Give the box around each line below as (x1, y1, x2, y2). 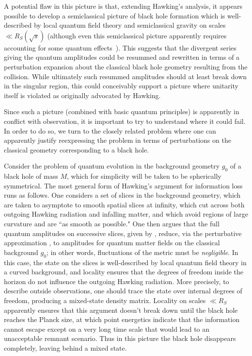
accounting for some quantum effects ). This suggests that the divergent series (4, 42, 236, 52)
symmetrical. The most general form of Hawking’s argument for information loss (4, 180, 243, 190)
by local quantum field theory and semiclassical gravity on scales (33, 20, 226, 30)
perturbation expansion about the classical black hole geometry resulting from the (4, 61, 248, 71)
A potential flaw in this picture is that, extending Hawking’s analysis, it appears (4, 1, 243, 11)
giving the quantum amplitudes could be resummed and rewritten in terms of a (4, 52, 240, 62)
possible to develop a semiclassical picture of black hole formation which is (4, 10, 225, 20)
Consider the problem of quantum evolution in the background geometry (4, 161, 220, 171)
